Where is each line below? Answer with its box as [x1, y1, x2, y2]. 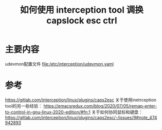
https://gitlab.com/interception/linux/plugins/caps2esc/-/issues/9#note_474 [5, 114, 157, 120]
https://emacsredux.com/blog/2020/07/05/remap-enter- [43, 103, 157, 109]
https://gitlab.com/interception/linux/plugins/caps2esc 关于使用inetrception [5, 97, 157, 103]
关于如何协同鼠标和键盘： [91, 109, 143, 115]
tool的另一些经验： [5, 103, 43, 109]
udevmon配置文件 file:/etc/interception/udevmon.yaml [5, 61, 114, 67]
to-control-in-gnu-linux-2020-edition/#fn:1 [5, 109, 91, 115]
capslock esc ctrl [46, 15, 118, 26]
